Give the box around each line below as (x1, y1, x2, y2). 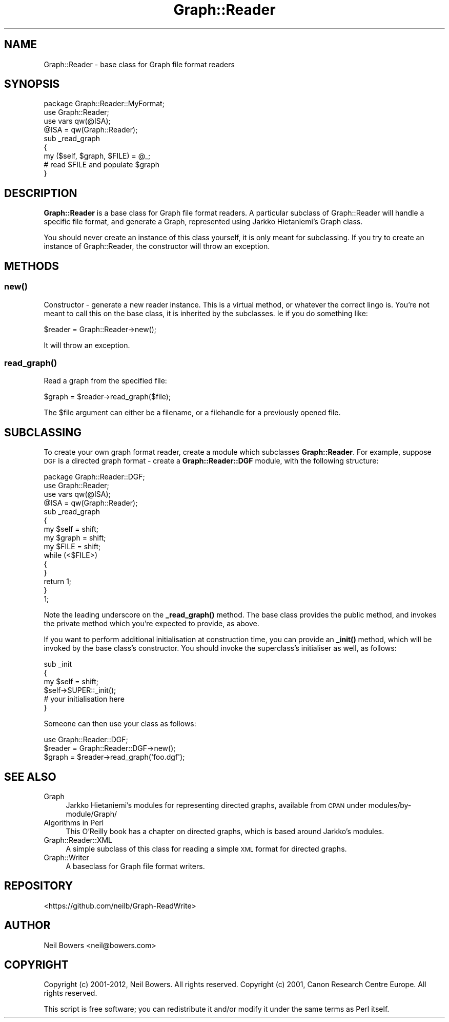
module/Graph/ (66, 809, 117, 818)
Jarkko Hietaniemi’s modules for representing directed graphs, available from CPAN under (66, 800, 366, 809)
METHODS (4, 259, 59, 273)
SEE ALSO (4, 770, 56, 783)
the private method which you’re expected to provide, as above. (44, 619, 259, 628)
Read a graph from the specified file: (44, 376, 167, 385)
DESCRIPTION (4, 186, 77, 200)
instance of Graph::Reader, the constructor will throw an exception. (44, 242, 270, 251)
